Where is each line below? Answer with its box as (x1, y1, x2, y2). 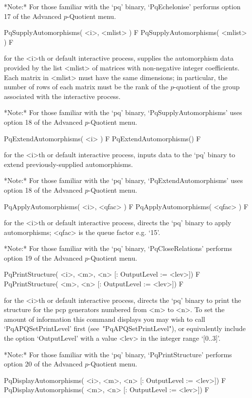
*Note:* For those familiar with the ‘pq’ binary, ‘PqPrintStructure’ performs (4, 349, 232, 359)
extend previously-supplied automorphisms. (4, 159, 133, 169)
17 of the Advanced (4, 11, 62, 21)
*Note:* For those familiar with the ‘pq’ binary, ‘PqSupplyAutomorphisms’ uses (4, 107, 242, 117)
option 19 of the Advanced (4, 252, 83, 263)
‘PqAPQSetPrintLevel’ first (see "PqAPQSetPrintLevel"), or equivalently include (4, 323, 246, 333)
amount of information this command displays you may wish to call (4, 314, 205, 324)
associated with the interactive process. (4, 91, 121, 101)
